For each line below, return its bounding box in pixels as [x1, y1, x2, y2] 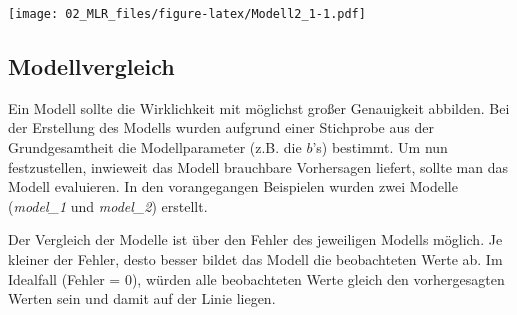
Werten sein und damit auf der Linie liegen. [8, 288, 276, 309]
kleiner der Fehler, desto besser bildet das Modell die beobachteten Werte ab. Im [8, 249, 503, 270]
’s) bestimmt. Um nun [312, 137, 448, 158]
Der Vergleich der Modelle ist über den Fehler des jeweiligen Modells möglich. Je [8, 229, 503, 250]
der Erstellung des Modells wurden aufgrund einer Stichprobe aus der [8, 117, 434, 138]
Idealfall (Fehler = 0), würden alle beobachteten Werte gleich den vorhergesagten [8, 268, 505, 289]
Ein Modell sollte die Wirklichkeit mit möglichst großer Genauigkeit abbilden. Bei [8, 97, 510, 118]
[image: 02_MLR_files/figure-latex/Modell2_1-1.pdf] [8, 7, 366, 21]
